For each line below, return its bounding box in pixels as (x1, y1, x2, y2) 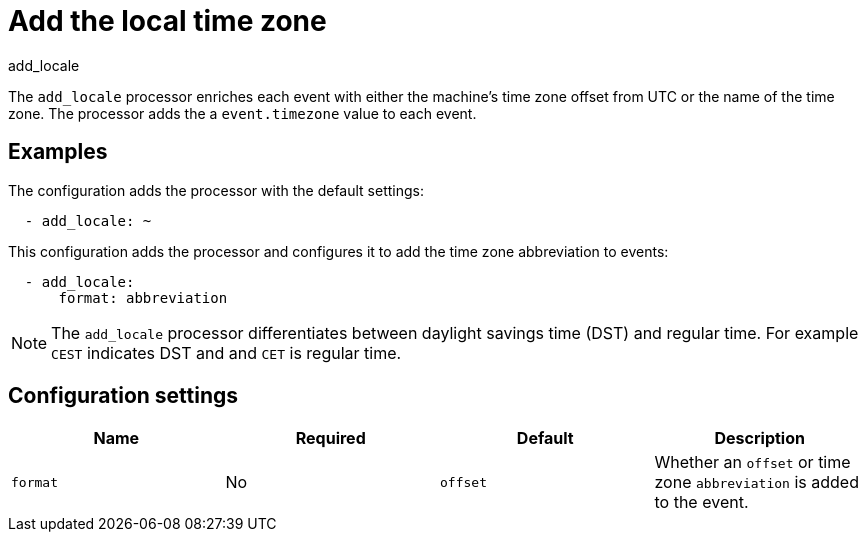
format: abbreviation (58, 289, 228, 306)
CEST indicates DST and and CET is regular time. (51, 342, 402, 363)
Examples (8, 139, 108, 165)
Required (295, 428, 366, 449)
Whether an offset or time (654, 452, 851, 473)
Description (714, 428, 805, 449)
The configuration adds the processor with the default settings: (8, 181, 424, 199)
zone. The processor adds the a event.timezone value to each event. (8, 104, 477, 122)
